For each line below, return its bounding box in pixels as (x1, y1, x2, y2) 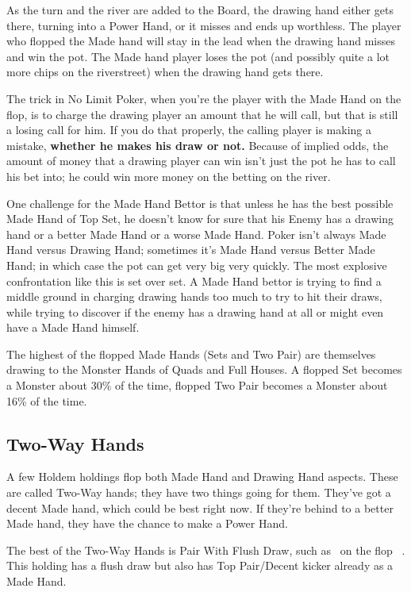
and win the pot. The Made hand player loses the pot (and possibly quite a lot (6, 48, 390, 64)
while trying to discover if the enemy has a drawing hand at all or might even (6, 303, 384, 320)
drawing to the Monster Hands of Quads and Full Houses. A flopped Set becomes (6, 361, 402, 378)
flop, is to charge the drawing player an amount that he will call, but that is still (6, 106, 398, 122)
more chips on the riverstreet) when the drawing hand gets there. (6, 63, 324, 80)
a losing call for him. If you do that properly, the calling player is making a (6, 121, 372, 138)
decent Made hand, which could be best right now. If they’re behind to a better (6, 499, 394, 516)
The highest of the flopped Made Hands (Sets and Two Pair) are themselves (6, 345, 376, 362)
